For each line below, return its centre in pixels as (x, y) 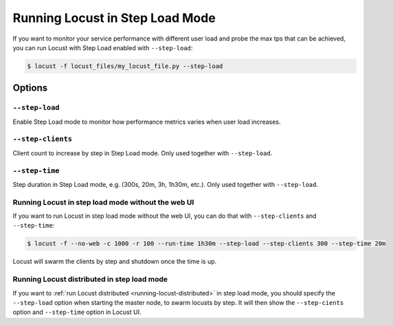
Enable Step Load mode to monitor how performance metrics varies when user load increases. (147, 122)
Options (30, 88)
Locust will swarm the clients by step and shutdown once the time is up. (115, 262)
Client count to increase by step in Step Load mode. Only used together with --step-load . (143, 153)
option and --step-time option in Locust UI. (77, 312)
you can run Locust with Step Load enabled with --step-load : (103, 47)
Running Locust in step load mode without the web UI (103, 202)
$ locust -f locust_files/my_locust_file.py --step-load (125, 66)
